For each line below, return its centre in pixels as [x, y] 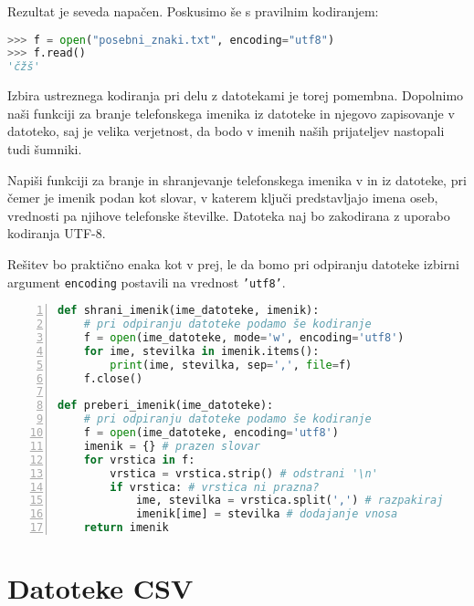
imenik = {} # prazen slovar [172, 446]
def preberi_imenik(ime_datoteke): [166, 406]
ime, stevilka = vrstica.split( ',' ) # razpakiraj [290, 501]
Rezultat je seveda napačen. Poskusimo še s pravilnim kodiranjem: [193, 11]
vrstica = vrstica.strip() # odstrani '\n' [244, 473]
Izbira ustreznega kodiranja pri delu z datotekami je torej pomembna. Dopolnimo [236, 95]
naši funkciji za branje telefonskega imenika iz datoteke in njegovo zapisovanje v [231, 113]
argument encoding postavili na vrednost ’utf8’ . [147, 282]
